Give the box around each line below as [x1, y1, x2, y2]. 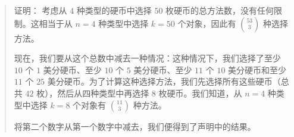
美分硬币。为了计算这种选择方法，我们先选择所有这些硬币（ [47, 75, 281, 88]
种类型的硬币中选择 [76, 4, 152, 16]
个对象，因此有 [177, 17, 236, 29]
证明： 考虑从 [14, 4, 67, 16]
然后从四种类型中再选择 [57, 86, 149, 99]
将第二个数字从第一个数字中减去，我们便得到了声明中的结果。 [14, 120, 256, 132]
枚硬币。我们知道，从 [158, 86, 242, 99]
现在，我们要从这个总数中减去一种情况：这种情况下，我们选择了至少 [14, 52, 281, 64]
